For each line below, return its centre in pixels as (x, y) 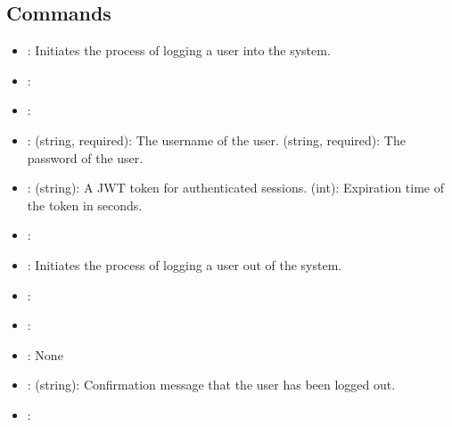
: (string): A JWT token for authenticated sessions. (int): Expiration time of (235, 188)
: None (45, 354)
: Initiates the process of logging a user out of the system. (185, 264)
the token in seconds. (85, 205)
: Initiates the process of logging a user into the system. (179, 50)
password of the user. (85, 157)
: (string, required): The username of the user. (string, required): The (216, 140)
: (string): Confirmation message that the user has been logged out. (211, 385)
